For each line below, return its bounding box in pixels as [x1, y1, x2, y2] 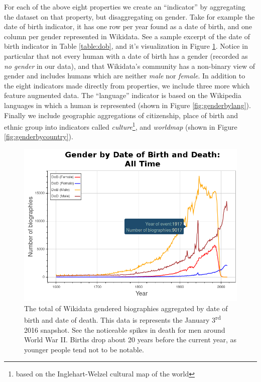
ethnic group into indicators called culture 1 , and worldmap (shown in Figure [4, 120, 237, 132]
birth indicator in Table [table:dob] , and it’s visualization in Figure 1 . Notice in [4, 41, 248, 51]
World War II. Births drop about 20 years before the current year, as [24, 334, 237, 345]
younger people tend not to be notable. [24, 344, 144, 354]
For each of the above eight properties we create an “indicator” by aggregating [4, 2, 245, 12]
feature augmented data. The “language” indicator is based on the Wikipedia [4, 90, 241, 101]
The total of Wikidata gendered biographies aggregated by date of [24, 303, 228, 313]
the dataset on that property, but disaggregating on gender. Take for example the [4, 11, 255, 22]
